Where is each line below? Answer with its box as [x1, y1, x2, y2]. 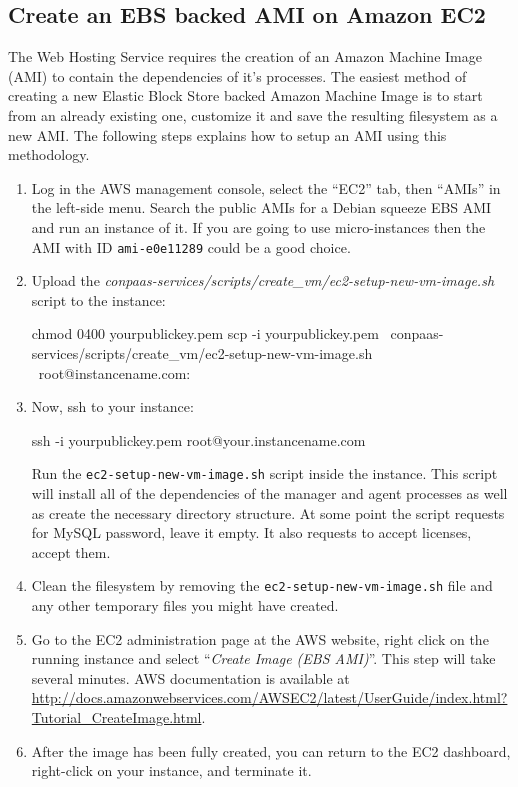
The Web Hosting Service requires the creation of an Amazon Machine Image [8, 46, 482, 67]
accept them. [31, 541, 111, 562]
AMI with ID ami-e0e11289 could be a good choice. [31, 236, 351, 257]
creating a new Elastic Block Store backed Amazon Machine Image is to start [8, 85, 483, 106]
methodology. [8, 144, 90, 165]
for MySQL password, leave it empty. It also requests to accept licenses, [31, 522, 472, 543]
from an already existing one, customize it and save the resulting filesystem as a [8, 104, 498, 125]
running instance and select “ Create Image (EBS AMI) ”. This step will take [31, 648, 496, 669]
